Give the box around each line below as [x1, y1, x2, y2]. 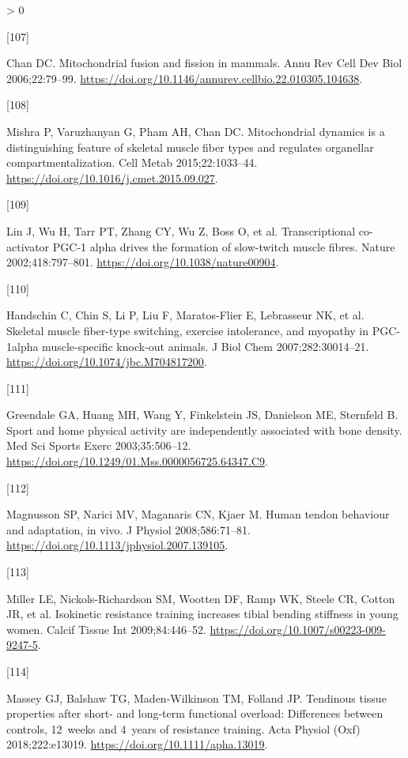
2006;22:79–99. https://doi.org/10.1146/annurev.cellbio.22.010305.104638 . [6, 70, 363, 86]
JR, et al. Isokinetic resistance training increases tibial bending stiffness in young [6, 605, 399, 622]
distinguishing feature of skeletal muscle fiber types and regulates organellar [6, 138, 374, 155]
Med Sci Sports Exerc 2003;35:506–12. [6, 437, 191, 454]
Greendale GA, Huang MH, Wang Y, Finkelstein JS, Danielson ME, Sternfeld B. [6, 406, 399, 423]
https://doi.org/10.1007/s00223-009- [210, 620, 386, 637]
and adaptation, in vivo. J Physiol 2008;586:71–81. [6, 521, 251, 537]
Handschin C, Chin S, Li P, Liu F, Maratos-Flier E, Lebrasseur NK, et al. [6, 307, 365, 323]
